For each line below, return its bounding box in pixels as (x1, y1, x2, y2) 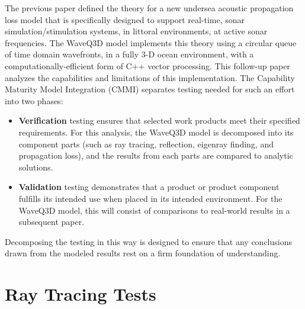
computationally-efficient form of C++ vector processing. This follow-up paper (5, 59, 290, 72)
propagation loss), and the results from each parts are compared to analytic (18, 149, 293, 162)
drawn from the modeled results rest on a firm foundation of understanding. (5, 247, 281, 259)
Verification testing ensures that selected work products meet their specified (18, 114, 300, 127)
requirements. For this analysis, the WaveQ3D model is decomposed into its (18, 125, 294, 138)
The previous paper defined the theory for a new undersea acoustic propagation (5, 2, 294, 14)
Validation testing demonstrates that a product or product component (18, 181, 280, 193)
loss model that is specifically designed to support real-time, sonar (5, 13, 245, 25)
